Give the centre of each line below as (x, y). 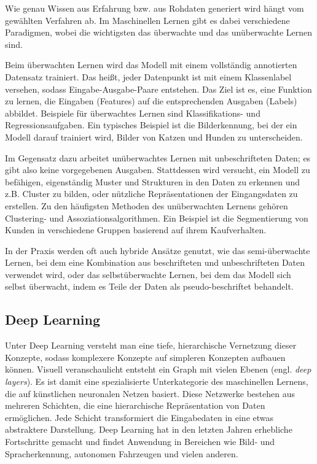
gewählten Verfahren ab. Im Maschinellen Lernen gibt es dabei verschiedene (147, 20)
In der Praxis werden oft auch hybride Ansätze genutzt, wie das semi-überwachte (158, 250)
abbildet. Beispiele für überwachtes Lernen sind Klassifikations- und (133, 113)
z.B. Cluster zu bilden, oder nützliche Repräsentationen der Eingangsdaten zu (151, 194)
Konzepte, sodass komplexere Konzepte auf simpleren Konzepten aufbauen (145, 357)
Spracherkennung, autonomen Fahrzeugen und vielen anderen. (122, 453)
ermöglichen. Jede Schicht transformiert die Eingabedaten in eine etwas (139, 417)
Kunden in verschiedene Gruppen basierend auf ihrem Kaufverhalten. (136, 230)
